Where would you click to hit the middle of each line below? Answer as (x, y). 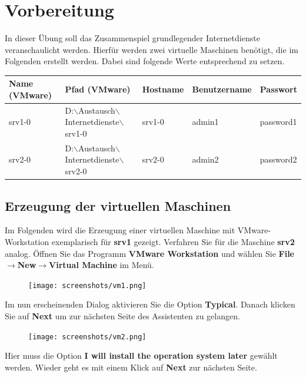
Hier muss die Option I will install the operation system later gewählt (141, 355)
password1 (278, 122)
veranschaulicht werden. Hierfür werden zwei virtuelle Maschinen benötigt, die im (152, 49)
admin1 (205, 122)
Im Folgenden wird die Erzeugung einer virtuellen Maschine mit (120, 230)
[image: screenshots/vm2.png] (87, 337)
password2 (278, 159)
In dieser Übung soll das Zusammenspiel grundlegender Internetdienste (132, 38)
